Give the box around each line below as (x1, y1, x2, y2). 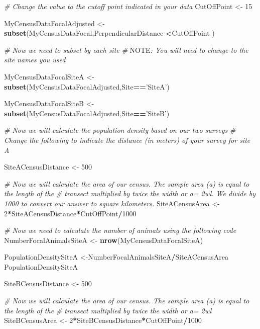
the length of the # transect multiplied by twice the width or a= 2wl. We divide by (4, 188, 256, 199)
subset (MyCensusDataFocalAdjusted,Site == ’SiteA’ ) (4, 81, 170, 92)
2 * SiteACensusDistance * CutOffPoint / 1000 (4, 208, 137, 218)
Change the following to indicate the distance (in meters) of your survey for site (4, 134, 250, 145)
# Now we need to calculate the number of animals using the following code (4, 225, 236, 235)
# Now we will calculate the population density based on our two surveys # (4, 125, 236, 135)
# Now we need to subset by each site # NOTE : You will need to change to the (4, 44, 248, 55)
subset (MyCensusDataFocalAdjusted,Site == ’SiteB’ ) (4, 108, 170, 118)
